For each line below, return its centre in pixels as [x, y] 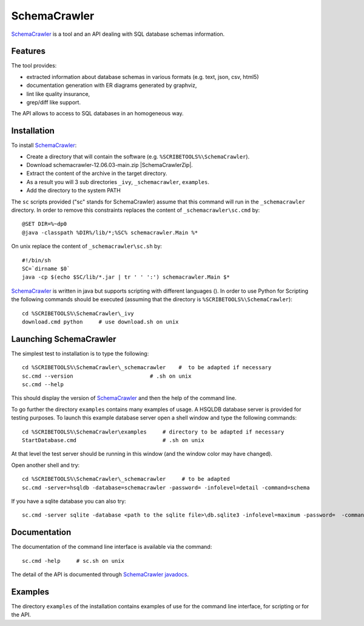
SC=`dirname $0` [46, 269]
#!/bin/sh [36, 260]
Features [28, 51]
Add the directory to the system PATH [74, 191]
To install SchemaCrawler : [44, 145]
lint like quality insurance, [58, 94]
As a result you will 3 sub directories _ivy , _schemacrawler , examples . [118, 182]
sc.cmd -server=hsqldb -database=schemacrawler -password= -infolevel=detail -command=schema [166, 488]
